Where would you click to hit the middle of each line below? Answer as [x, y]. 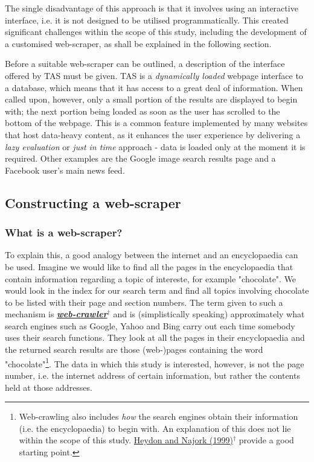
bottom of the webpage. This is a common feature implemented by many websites [156, 123]
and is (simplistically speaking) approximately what [209, 314]
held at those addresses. [49, 387]
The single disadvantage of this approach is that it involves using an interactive [152, 8]
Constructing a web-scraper [93, 202]
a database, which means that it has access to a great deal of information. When [154, 87]
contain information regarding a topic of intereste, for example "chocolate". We [151, 278]
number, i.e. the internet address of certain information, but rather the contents [152, 375]
